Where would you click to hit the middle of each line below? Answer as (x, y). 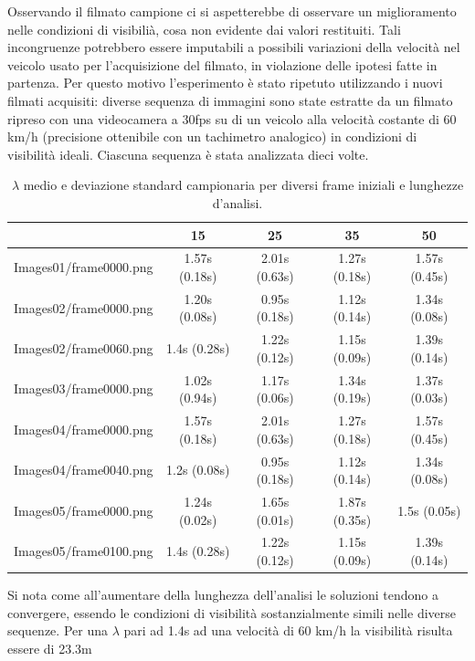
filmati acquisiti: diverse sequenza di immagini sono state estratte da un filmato (230, 100)
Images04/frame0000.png (84, 429)
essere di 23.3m (50, 648)
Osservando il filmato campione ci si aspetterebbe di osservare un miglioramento (232, 11)
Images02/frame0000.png (84, 307)
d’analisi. (237, 202)
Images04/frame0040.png (84, 470)
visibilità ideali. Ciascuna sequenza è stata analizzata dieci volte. (188, 154)
